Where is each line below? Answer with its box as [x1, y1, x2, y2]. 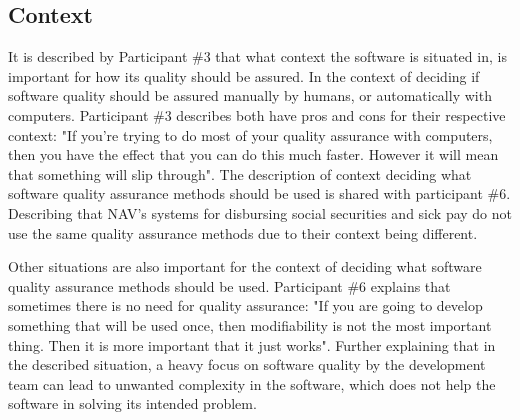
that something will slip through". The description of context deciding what [8, 163, 472, 184]
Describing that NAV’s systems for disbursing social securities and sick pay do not [8, 202, 513, 223]
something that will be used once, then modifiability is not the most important [8, 314, 492, 335]
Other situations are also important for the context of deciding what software [8, 256, 482, 277]
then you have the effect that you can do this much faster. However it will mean [8, 144, 499, 165]
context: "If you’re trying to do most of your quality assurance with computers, [8, 124, 493, 145]
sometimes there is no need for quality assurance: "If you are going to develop [8, 295, 483, 316]
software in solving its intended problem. [8, 393, 257, 414]
